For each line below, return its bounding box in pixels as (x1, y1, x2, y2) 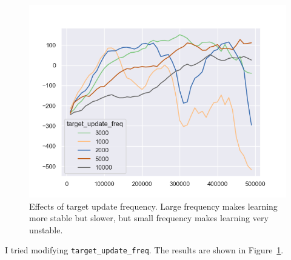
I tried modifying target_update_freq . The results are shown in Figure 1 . (5, 244, 284, 256)
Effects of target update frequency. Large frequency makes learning (29, 199, 278, 212)
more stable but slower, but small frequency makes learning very (29, 212, 269, 224)
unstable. (29, 223, 63, 236)
